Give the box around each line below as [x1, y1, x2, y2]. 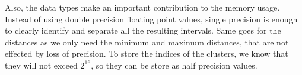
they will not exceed [5, 58, 78, 71]
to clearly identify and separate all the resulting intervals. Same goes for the [5, 24, 281, 37]
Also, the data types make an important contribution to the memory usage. [5, 1, 280, 13]
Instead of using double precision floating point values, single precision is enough [5, 12, 298, 25]
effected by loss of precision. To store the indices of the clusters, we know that [5, 47, 288, 60]
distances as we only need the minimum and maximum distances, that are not [5, 35, 289, 48]
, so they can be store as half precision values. [91, 58, 258, 71]
